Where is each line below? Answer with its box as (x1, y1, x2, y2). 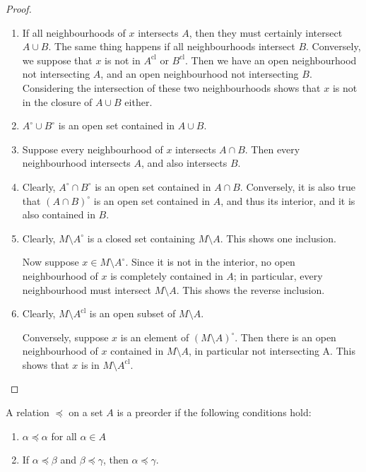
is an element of (120, 329, 189, 344)
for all (51, 428, 77, 443)
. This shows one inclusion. (220, 230, 336, 245)
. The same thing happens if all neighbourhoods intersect (48, 39, 295, 54)
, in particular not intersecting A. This (189, 343, 355, 358)
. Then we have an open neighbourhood (185, 52, 357, 67)
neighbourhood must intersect (22, 282, 152, 297)
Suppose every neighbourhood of (22, 141, 163, 156)
